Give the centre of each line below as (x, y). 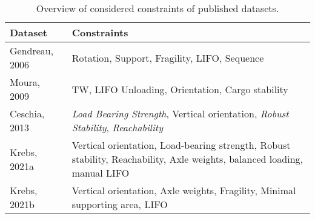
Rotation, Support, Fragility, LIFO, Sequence (168, 57)
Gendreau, (32, 51)
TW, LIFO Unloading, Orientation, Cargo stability (180, 89)
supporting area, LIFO (120, 204)
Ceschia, (27, 113)
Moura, (25, 82)
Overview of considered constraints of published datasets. (157, 8)
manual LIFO (101, 173)
